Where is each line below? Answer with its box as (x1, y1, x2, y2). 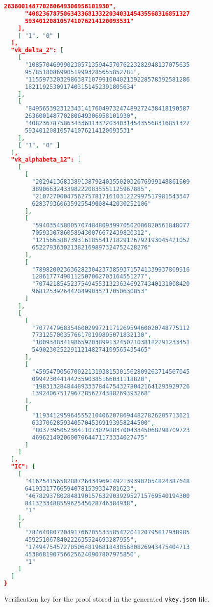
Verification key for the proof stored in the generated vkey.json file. (4, 594, 210, 604)
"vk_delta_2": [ (11, 47, 64, 54)
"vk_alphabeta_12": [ (11, 156, 81, 164)
